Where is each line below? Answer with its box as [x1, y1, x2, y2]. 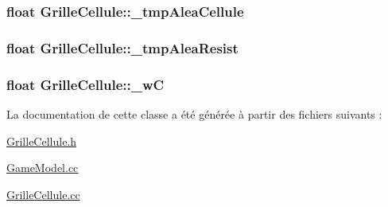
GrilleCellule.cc [6, 186, 80, 202]
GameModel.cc [6, 159, 79, 176]
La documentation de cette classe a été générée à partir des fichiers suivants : [6, 105, 382, 122]
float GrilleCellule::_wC [6, 74, 165, 94]
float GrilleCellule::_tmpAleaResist [6, 37, 239, 57]
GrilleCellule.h [6, 132, 77, 149]
